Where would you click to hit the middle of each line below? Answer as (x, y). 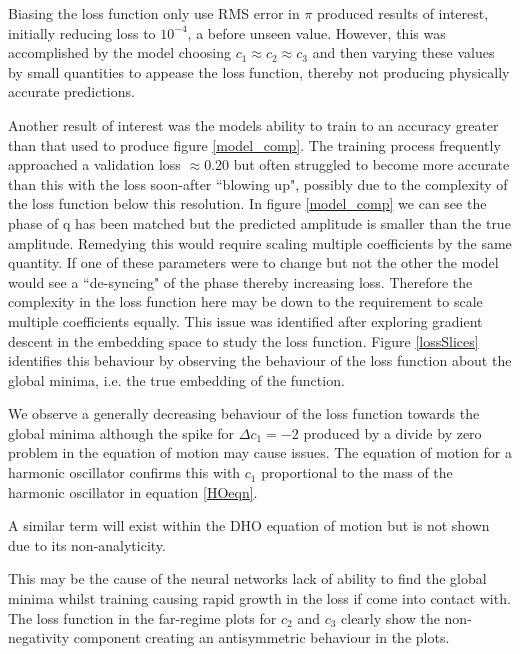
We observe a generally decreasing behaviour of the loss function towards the (244, 413)
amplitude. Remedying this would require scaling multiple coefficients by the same (260, 242)
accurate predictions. (71, 91)
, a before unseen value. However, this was (316, 32)
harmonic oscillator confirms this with (124, 472)
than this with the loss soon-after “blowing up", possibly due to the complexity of (258, 183)
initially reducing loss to (82, 32)
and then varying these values (403, 52)
